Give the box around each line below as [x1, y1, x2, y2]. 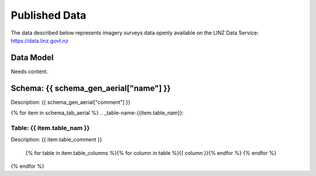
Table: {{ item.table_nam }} [11, 123, 90, 132]
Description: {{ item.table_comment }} [11, 136, 102, 143]
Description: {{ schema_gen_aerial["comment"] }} [11, 98, 131, 105]
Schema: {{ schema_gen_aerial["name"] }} [11, 83, 171, 93]
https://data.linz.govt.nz [11, 37, 68, 44]
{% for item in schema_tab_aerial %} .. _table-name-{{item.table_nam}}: [11, 109, 184, 116]
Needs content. [11, 68, 48, 75]
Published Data [11, 9, 87, 22]
